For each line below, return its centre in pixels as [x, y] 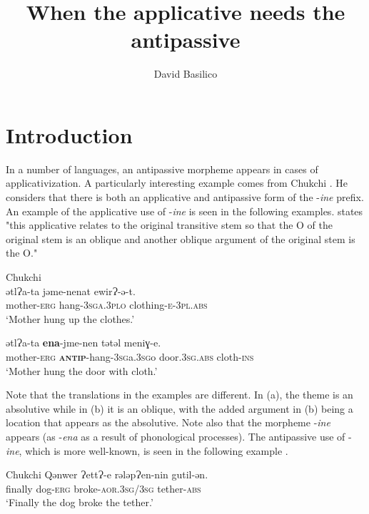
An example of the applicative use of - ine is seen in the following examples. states [184, 211]
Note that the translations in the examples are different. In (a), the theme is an [180, 395]
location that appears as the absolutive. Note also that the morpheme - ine [168, 422]
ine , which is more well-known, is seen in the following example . [147, 450]
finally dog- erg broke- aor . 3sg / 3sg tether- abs [103, 488]
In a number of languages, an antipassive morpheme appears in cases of [162, 169]
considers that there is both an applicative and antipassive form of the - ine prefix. [185, 197]
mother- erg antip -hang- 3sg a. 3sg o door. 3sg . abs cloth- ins [130, 356]
